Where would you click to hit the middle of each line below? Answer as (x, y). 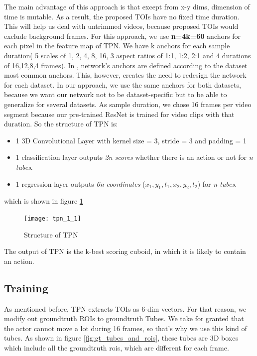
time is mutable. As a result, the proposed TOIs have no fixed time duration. (122, 16)
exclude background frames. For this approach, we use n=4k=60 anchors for (122, 36)
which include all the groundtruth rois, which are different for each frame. (117, 347)
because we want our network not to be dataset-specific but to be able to (116, 94)
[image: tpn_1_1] (53, 218)
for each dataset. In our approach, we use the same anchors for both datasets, (123, 84)
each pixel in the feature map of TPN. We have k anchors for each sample (117, 46)
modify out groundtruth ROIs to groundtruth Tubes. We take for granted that (124, 318)
